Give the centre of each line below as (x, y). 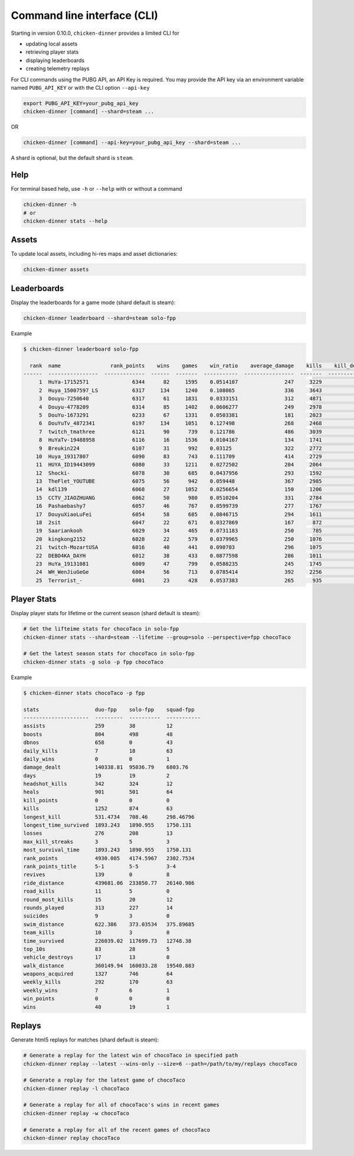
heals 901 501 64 (98, 792)
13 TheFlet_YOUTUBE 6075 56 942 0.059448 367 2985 (179, 481)
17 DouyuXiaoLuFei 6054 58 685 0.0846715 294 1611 (179, 514)
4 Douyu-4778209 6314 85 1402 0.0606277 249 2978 (180, 407)
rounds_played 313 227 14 (98, 907)
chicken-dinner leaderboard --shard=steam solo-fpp (100, 318)
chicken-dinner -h (50, 205)
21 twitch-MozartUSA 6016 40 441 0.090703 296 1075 (179, 547)
